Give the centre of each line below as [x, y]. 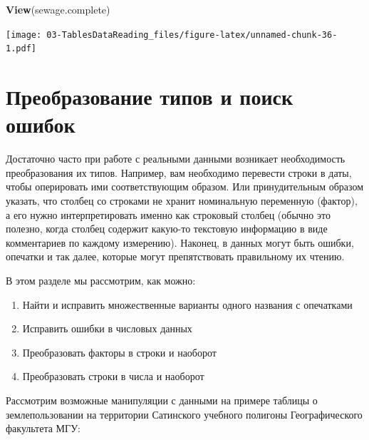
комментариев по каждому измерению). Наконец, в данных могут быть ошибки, [180, 242]
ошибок [41, 124]
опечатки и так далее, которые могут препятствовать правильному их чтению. [175, 256]
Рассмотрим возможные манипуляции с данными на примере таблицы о [162, 400]
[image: [24, 35]
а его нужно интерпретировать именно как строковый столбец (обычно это [168, 214]
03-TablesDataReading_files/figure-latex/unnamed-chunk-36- [192, 35]
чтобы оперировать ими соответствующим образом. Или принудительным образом [185, 186]
